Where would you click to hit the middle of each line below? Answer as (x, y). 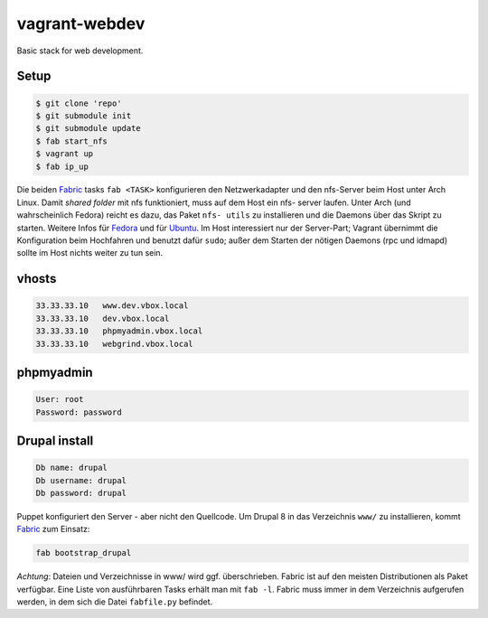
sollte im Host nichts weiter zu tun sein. (90, 253)
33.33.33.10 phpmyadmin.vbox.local (119, 331)
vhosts (37, 279)
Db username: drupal (81, 480)
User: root (60, 399)
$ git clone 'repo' (79, 103)
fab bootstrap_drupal (84, 553)
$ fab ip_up (62, 166)
